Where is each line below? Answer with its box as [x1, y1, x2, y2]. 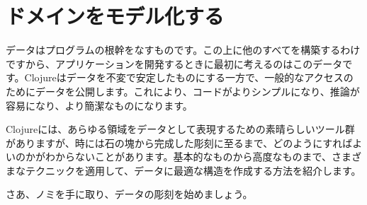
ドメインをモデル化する [6, 1, 225, 30]
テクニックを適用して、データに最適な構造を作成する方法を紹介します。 [25, 163, 361, 177]
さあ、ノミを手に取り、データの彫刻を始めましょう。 [6, 187, 253, 201]
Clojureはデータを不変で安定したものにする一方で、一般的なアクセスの [24, 70, 354, 85]
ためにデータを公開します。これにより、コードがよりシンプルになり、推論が [6, 83, 360, 98]
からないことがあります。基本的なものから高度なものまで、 [55, 149, 332, 164]
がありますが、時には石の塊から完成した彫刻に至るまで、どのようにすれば [6, 135, 353, 150]
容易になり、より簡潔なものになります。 [6, 98, 193, 112]
